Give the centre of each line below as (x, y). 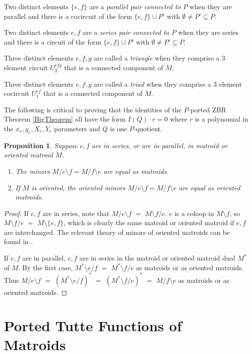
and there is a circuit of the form (53, 41)
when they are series (208, 32)
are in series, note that (76, 213)
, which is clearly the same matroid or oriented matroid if (149, 223)
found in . (18, 241)
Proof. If (16, 213)
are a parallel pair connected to (135, 6)
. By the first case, (45, 267)
